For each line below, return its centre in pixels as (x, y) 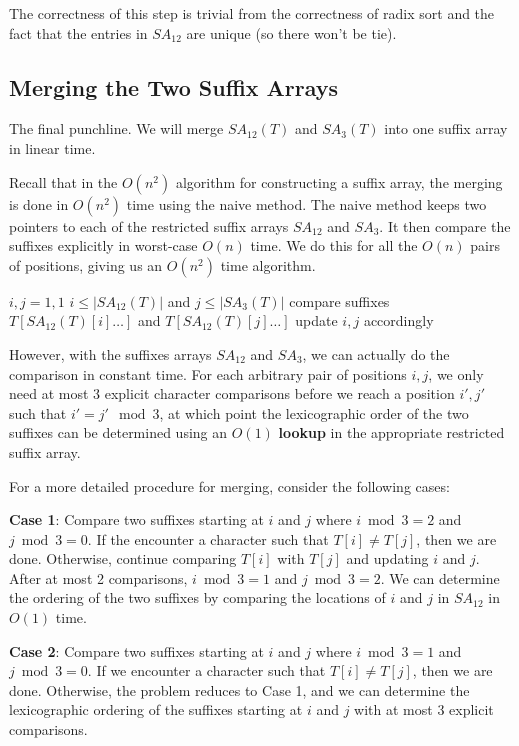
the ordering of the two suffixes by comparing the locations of (197, 597)
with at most (393, 709)
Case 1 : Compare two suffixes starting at (136, 519)
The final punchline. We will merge (116, 128)
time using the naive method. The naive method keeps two (306, 203)
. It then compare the (445, 225)
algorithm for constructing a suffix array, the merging (339, 181)
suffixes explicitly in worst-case (103, 245)
